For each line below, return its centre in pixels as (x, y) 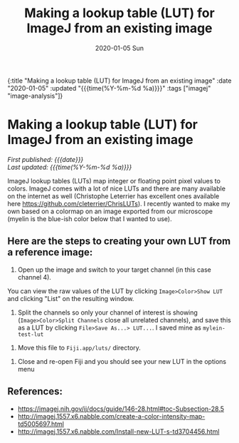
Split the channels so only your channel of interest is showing (107, 312)
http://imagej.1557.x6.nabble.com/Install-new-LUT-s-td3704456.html (118, 431)
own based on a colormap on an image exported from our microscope (110, 211)
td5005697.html (41, 424)
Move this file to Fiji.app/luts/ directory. (79, 347)
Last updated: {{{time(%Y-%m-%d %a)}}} (70, 167)
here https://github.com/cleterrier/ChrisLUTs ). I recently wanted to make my (119, 203)
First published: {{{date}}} (46, 159)
